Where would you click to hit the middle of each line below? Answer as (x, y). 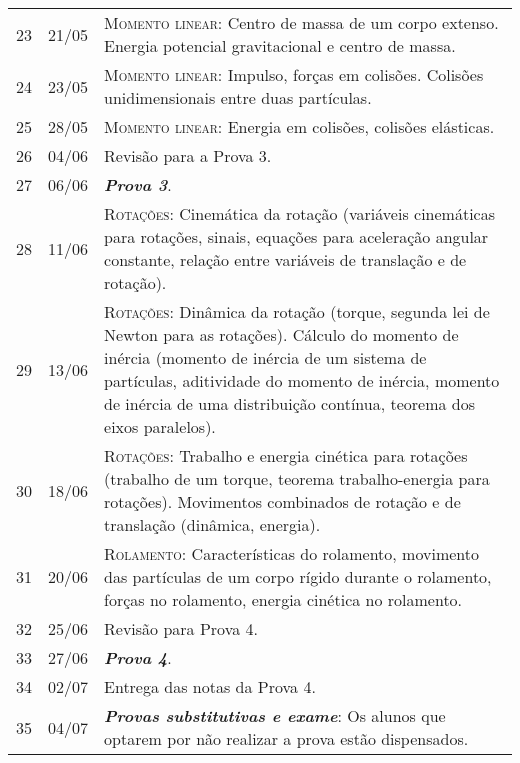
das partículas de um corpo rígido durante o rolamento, (298, 576)
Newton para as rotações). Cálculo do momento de (281, 334)
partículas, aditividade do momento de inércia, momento (302, 380)
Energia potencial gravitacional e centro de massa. (280, 45)
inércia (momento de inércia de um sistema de (265, 357)
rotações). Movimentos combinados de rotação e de (282, 501)
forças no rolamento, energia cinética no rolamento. (283, 599)
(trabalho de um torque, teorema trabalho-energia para (297, 478)
